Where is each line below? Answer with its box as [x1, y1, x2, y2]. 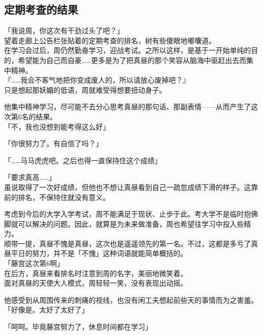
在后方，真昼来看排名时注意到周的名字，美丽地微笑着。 [4, 267, 187, 278]
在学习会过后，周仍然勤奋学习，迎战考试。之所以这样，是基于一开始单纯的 [4, 45, 251, 55]
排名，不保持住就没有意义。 [18, 191, 110, 202]
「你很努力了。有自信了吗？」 [4, 138, 103, 149]
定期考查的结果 [4, 2, 78, 17]
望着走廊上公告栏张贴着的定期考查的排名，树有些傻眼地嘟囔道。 [4, 35, 216, 45]
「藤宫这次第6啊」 [4, 258, 64, 269]
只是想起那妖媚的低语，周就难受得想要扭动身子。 [4, 84, 166, 95]
